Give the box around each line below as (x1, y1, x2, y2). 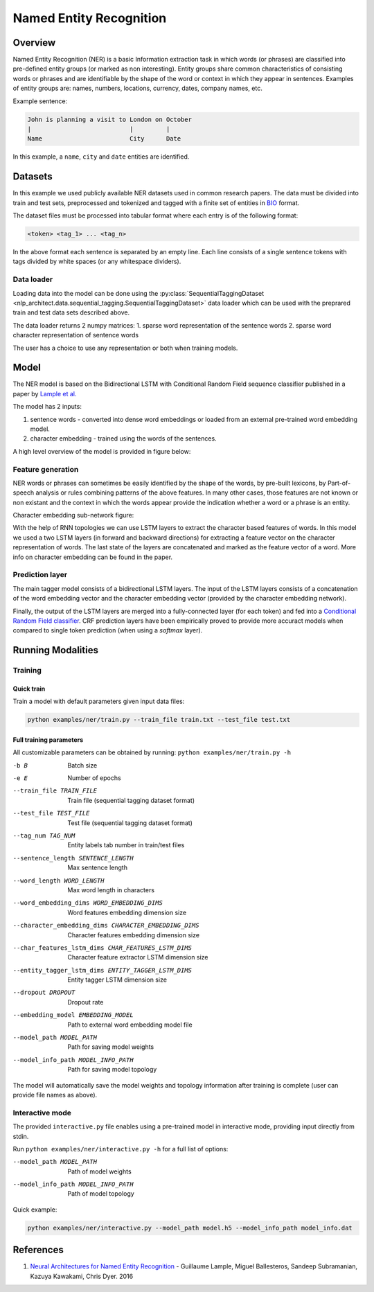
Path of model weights (67, 1167, 132, 1176)
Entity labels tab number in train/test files (67, 841, 185, 849)
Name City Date (27, 135, 181, 143)
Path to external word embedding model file (67, 1020, 193, 1029)
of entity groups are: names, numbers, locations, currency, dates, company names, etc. (12, 84, 262, 93)
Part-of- (327, 479, 351, 487)
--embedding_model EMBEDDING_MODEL (12, 1011, 134, 1019)
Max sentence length (67, 863, 128, 872)
